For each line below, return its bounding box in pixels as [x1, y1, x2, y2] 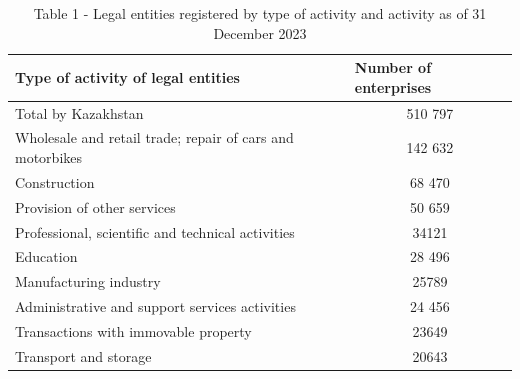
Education [15, 246, 78, 267]
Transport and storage [15, 345, 152, 366]
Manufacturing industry [15, 271, 161, 292]
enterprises [354, 76, 432, 97]
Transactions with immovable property [15, 320, 252, 341]
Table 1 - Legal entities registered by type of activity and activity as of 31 [33, 3, 487, 23]
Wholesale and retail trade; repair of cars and [15, 127, 294, 148]
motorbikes [15, 147, 83, 168]
